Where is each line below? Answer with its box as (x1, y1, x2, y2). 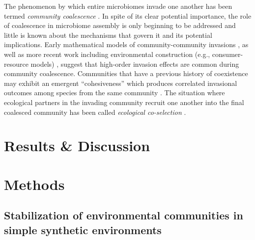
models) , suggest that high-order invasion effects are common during (30, 58, 239, 69)
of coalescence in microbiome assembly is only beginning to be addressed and (4, 20, 236, 30)
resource (4, 58, 28, 69)
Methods (4, 174, 65, 194)
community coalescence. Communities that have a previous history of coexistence (4, 68, 248, 79)
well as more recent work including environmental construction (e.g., (4, 49, 210, 59)
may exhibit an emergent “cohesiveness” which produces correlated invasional (4, 78, 237, 88)
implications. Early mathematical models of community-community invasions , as (4, 39, 249, 50)
